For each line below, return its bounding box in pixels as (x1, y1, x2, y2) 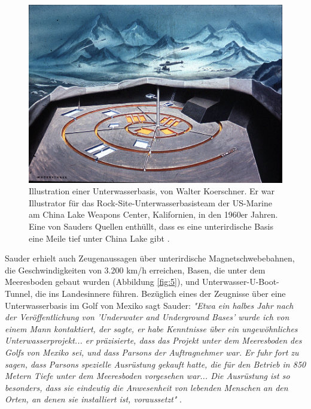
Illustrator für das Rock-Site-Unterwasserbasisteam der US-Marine (29, 196, 272, 209)
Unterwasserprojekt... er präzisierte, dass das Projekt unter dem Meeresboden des (5, 334, 302, 347)
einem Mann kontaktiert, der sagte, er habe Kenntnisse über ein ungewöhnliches (5, 322, 298, 335)
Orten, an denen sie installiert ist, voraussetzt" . (5, 393, 182, 405)
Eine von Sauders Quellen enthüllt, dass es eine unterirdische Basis (29, 220, 273, 233)
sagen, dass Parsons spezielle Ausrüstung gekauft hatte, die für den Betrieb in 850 (5, 357, 306, 370)
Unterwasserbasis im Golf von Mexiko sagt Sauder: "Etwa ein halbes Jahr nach (5, 299, 294, 311)
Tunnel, (5, 287, 33, 299)
